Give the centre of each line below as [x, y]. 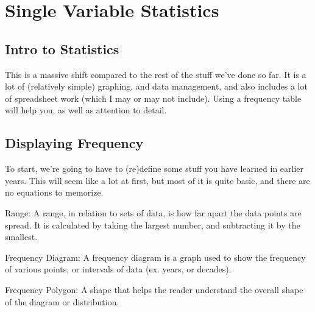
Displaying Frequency [74, 143]
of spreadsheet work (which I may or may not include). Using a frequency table [153, 98]
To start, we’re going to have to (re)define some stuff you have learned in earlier [154, 168]
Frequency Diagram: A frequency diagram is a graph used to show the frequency [155, 257]
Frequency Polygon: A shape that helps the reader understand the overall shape [154, 289]
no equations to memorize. [54, 192]
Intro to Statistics [62, 48]
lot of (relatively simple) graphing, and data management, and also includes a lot [156, 86]
